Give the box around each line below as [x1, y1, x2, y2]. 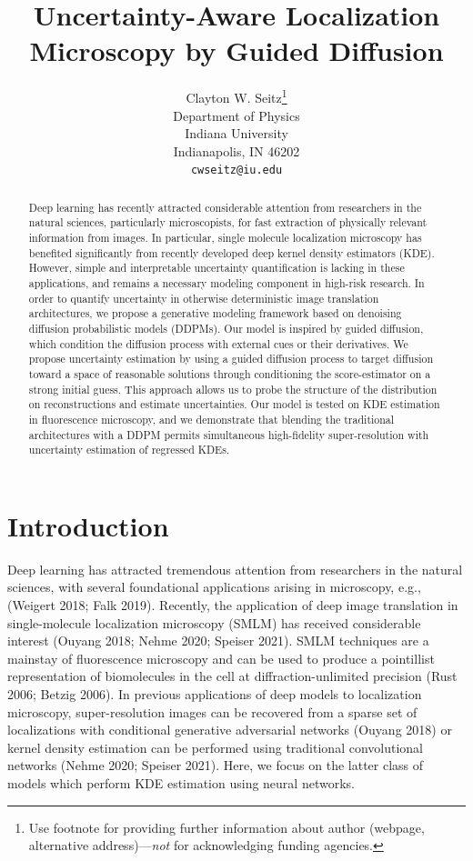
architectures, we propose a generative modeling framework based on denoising [28, 305, 402, 321]
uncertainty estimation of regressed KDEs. [28, 442, 230, 457]
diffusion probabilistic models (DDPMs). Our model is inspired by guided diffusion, [28, 321, 424, 336]
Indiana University [185, 124, 288, 143]
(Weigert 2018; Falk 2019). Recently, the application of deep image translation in [7, 596, 458, 615]
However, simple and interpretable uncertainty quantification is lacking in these [28, 260, 405, 275]
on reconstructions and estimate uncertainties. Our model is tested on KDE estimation [28, 396, 440, 412]
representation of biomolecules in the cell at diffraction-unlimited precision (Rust [7, 666, 458, 686]
